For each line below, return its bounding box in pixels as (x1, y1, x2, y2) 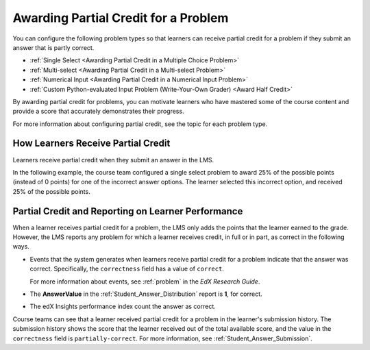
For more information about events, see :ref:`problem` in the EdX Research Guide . (29, 277, 260, 286)
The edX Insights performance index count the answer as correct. (29, 302, 216, 311)
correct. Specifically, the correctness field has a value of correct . (29, 264, 224, 273)
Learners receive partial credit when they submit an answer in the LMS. (12, 155, 214, 164)
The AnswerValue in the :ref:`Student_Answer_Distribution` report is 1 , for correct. (29, 290, 263, 298)
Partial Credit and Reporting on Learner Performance (12, 205, 243, 217)
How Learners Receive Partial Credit (12, 138, 171, 149)
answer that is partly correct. (12, 43, 95, 51)
